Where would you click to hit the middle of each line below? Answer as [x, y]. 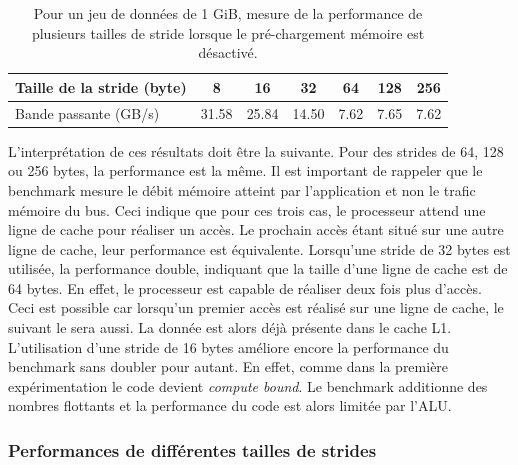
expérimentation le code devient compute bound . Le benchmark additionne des [248, 385]
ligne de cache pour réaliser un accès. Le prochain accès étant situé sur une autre [256, 229]
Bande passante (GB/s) [87, 112]
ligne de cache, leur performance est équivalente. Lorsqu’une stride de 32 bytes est [259, 248]
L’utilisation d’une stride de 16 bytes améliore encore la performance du [228, 346]
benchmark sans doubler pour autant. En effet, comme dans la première [228, 366]
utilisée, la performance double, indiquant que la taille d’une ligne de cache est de [258, 268]
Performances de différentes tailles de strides [192, 449]
